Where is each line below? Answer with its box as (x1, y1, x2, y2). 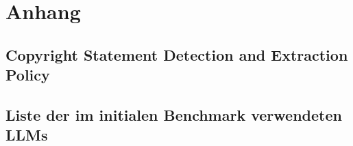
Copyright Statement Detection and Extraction (5, 44, 348, 65)
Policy (5, 64, 50, 85)
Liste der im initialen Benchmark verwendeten (5, 104, 342, 125)
